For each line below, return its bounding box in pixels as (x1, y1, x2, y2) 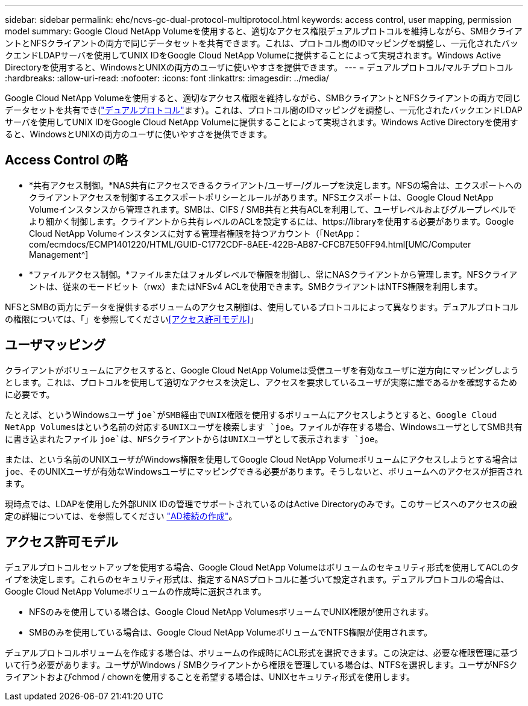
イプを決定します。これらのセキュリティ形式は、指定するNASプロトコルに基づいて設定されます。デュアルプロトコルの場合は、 (5, 573, 509, 584)
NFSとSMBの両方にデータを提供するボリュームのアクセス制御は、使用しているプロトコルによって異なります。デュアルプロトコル (5, 301, 519, 312)
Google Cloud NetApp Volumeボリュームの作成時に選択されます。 (5, 586, 266, 596)
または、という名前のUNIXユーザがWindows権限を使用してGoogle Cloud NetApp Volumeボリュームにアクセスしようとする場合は (5, 454, 518, 464)
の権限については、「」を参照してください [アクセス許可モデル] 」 (5, 313, 259, 324)
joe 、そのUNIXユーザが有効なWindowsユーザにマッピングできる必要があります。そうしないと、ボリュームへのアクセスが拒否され (5, 466, 523, 476)
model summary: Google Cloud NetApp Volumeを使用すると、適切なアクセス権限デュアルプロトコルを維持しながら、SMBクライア (5, 26, 523, 36)
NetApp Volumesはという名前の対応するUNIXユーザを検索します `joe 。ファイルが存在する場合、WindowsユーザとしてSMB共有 (5, 421, 523, 432)
